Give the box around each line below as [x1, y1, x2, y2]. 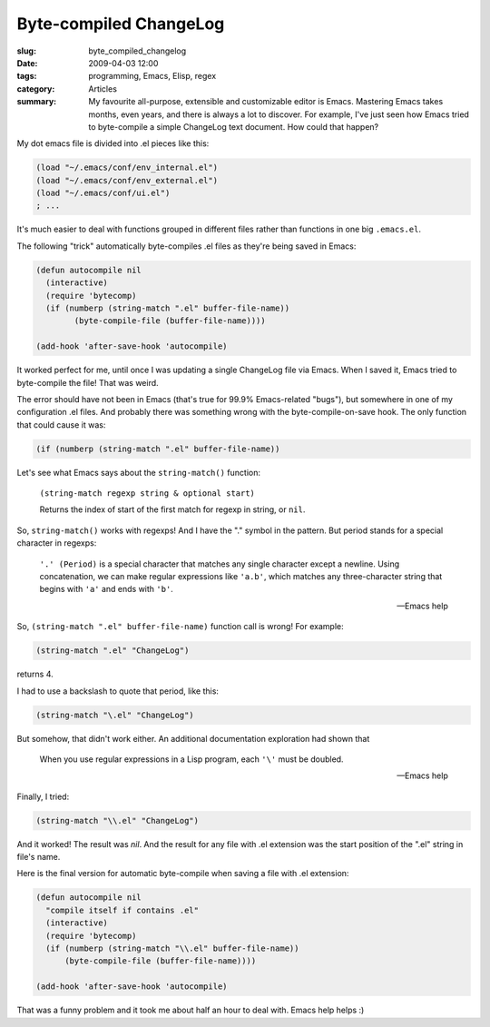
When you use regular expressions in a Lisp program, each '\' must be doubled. [39, 754, 344, 765]
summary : [16, 96, 57, 107]
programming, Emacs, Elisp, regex [88, 71, 217, 82]
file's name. [16, 852, 61, 863]
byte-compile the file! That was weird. [16, 377, 159, 388]
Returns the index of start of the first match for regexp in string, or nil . [39, 504, 306, 515]
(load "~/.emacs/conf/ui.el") [35, 188, 171, 199]
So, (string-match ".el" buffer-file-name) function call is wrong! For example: [16, 621, 344, 632]
